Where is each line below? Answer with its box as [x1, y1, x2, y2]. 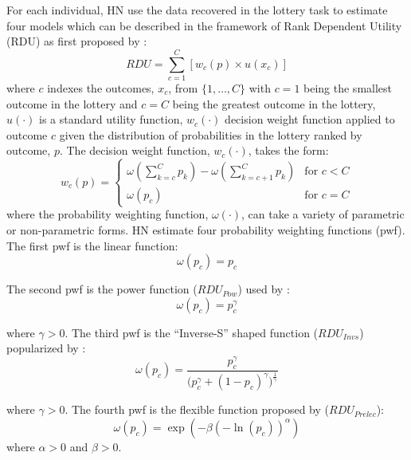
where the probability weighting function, [6, 206, 209, 222]
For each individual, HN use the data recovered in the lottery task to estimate [6, 2, 388, 18]
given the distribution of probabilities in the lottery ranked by [59, 126, 362, 143]
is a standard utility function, [39, 111, 183, 128]
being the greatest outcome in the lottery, [172, 95, 376, 112]
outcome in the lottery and [6, 95, 138, 112]
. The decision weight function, [59, 142, 210, 159]
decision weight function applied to [225, 111, 395, 128]
